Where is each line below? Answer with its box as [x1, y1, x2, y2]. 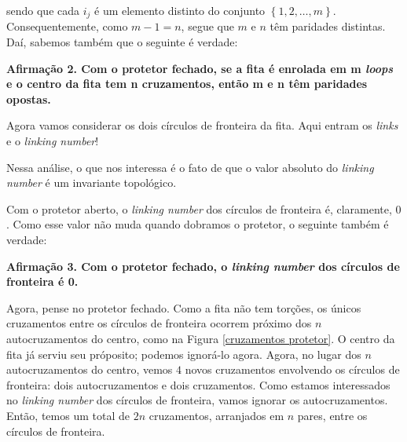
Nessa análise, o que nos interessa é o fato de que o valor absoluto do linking [6, 159, 374, 175]
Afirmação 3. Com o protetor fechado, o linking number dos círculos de [6, 258, 400, 274]
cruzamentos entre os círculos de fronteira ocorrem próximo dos [6, 315, 312, 331]
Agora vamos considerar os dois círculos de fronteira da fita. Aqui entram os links [6, 117, 398, 133]
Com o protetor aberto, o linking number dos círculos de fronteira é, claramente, [6, 200, 392, 217]
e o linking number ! [6, 133, 99, 149]
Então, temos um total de [6, 407, 130, 423]
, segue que [181, 18, 234, 35]
